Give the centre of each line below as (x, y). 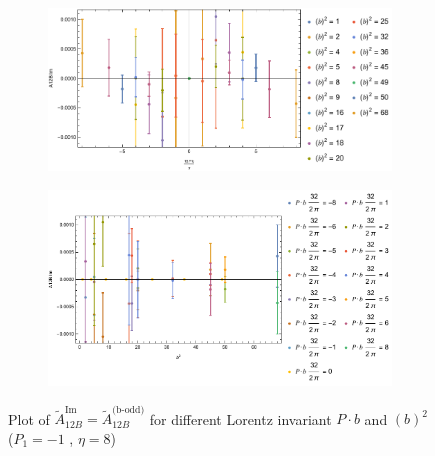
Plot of (29, 418)
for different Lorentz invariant (240, 418)
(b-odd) (128, 409)
